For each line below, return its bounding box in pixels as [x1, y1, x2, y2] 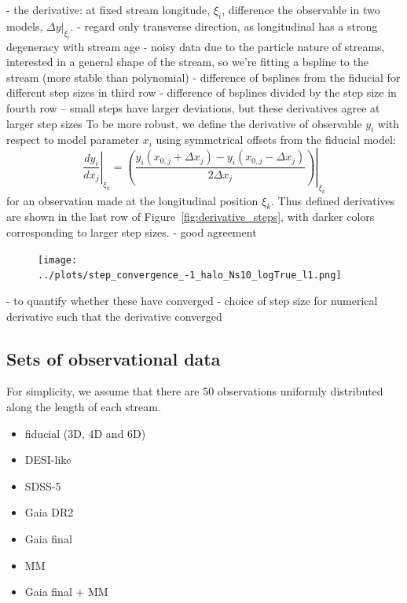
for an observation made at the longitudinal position [6, 192, 258, 208]
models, [6, 17, 43, 34]
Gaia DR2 [24, 504, 74, 520]
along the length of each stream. [6, 398, 161, 414]
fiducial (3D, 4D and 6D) [24, 425, 146, 441]
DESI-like [24, 451, 71, 468]
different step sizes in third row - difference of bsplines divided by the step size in [6, 84, 397, 101]
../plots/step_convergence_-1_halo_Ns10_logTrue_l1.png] [38, 270, 342, 281]
